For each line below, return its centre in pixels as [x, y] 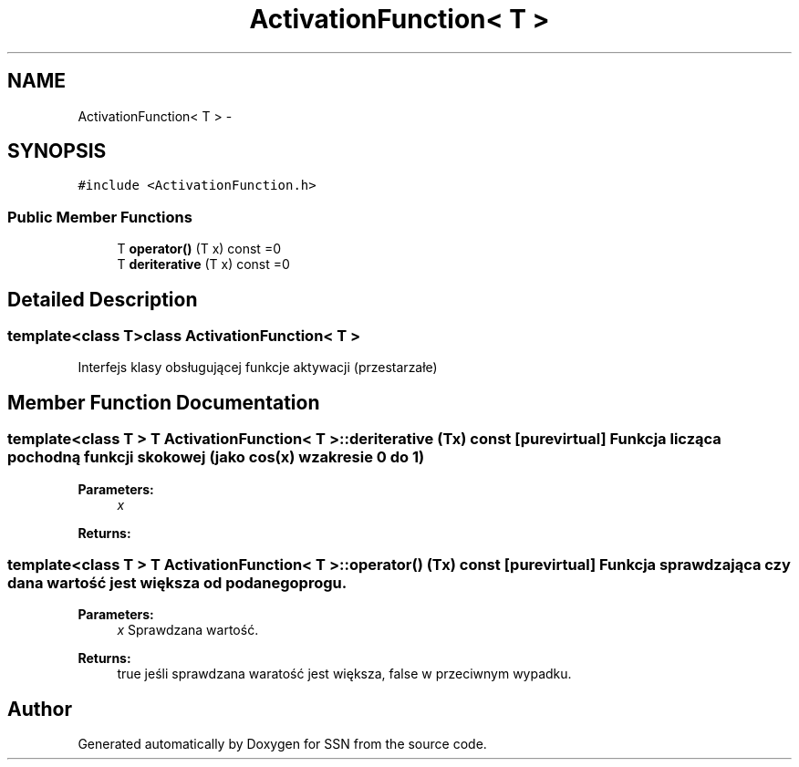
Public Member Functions [100, 217]
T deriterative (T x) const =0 [203, 264]
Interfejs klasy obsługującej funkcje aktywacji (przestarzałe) [258, 368]
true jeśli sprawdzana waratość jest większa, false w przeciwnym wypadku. [344, 674]
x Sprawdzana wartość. [188, 630]
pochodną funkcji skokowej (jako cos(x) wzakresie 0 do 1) [216, 457]
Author [40, 709]
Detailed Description [103, 299]
